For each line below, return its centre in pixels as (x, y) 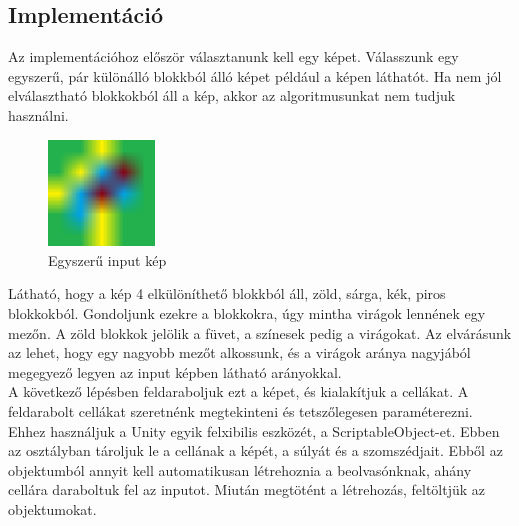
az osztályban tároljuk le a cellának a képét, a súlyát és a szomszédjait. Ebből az (255, 450)
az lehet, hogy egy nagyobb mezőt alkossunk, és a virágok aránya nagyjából (239, 352)
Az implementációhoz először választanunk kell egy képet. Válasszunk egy (233, 56)
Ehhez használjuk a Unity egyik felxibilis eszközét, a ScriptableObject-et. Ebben (254, 430)
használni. (38, 114)
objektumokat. (52, 508)
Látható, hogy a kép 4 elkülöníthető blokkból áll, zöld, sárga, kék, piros (227, 293)
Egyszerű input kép (107, 259)
